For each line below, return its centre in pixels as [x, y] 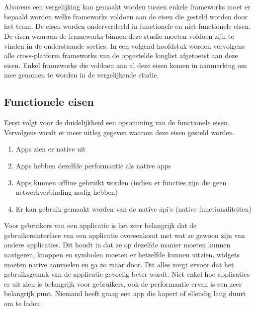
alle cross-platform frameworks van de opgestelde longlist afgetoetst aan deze [121, 55]
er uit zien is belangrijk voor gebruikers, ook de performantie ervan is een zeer [123, 283]
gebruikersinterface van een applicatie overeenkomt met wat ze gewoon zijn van [125, 235]
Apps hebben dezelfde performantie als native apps [93, 165]
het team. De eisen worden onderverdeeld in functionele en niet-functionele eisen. [127, 26]
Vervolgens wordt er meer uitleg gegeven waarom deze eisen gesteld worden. [120, 132]
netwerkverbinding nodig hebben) [67, 192]
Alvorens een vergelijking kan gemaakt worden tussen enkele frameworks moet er [127, 7]
